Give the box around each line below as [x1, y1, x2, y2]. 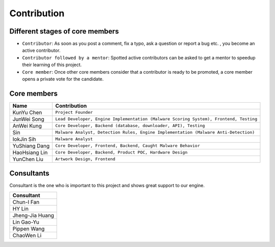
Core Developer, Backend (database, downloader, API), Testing [55, 123, 205, 129]
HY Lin [12, 205, 29, 212]
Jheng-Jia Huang [12, 211, 54, 219]
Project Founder [55, 110, 93, 115]
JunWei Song [12, 115, 44, 122]
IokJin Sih [12, 135, 36, 142]
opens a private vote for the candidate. [22, 76, 104, 82]
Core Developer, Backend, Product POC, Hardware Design [55, 150, 188, 155]
